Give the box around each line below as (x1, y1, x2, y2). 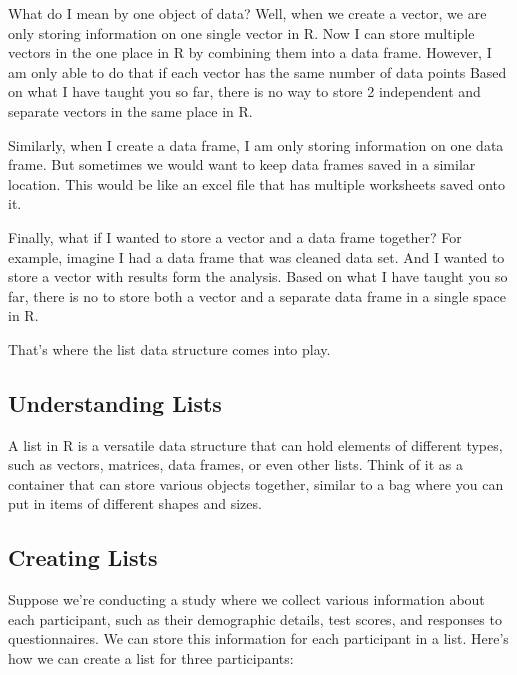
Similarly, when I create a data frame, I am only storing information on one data (8, 134, 504, 155)
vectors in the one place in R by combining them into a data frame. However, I (8, 42, 492, 63)
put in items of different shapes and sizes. (8, 493, 262, 514)
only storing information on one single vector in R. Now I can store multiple (8, 22, 475, 43)
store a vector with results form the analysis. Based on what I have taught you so (8, 266, 508, 287)
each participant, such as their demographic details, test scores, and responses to (8, 608, 502, 629)
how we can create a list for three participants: (8, 648, 294, 669)
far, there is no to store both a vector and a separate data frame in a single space (8, 285, 506, 306)
